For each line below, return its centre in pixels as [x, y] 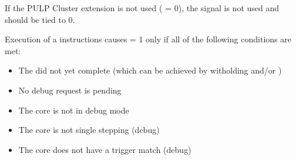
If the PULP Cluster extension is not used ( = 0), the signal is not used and [142, 8]
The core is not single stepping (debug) [89, 130]
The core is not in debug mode [74, 110]
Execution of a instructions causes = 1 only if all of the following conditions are [148, 39]
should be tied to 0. [40, 19]
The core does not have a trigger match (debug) [105, 149]
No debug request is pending [70, 90]
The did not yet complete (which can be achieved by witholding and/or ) [150, 70]
